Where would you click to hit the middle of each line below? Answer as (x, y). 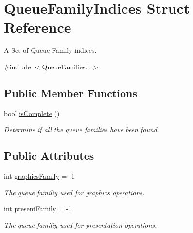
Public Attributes (49, 156)
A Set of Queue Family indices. (50, 50)
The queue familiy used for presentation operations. (80, 225)
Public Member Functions (70, 92)
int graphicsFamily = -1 (39, 176)
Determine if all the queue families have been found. (82, 129)
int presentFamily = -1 (38, 208)
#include (18, 66)
